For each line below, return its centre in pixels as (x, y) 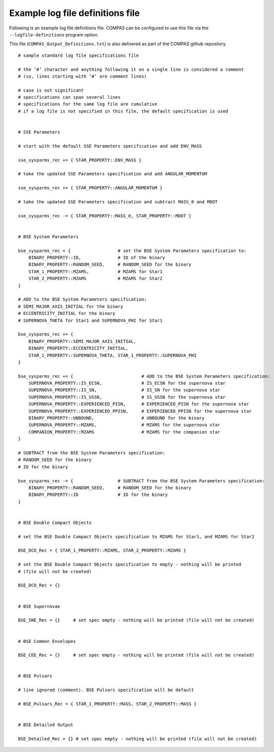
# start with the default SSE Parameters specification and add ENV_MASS (110, 146)
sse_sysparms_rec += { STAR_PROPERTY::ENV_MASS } (80, 160)
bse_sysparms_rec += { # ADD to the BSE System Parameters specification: (144, 376)
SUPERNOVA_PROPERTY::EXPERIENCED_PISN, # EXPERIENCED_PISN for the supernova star (138, 404)
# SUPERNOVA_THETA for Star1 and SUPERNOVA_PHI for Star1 (90, 320)
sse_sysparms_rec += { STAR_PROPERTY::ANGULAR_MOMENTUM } (90, 188)
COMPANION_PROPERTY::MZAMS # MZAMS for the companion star (124, 432)
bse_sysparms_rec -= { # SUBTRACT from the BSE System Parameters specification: (141, 481)
